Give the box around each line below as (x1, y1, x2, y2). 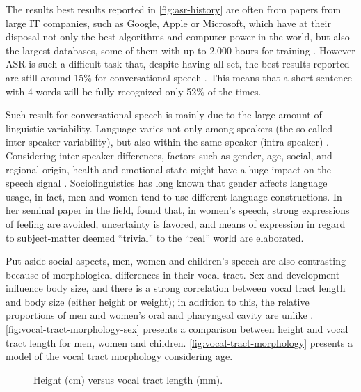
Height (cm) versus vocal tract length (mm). (33, 372, 223, 386)
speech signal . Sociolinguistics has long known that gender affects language (6, 175, 328, 190)
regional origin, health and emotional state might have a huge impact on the (6, 162, 331, 176)
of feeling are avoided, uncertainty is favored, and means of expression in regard (6, 216, 346, 230)
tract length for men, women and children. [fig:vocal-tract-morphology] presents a (6, 335, 353, 350)
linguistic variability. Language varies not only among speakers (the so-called (6, 120, 333, 135)
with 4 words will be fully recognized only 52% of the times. (6, 84, 262, 98)
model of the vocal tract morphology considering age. (6, 349, 233, 363)
